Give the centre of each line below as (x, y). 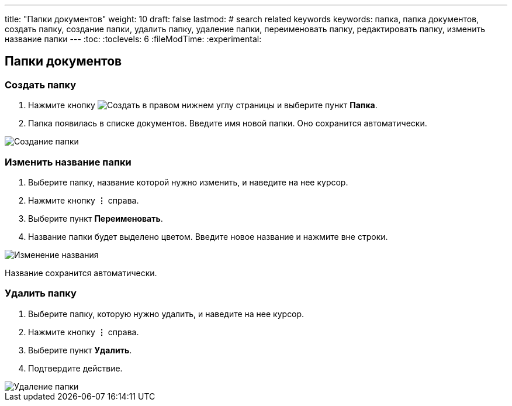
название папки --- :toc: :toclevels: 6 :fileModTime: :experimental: (133, 39)
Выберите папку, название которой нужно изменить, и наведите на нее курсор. (188, 182)
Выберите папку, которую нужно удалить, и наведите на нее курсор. (166, 314)
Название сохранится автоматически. (81, 273)
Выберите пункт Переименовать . (96, 218)
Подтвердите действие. (75, 368)
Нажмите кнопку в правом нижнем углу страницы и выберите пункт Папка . (203, 105)
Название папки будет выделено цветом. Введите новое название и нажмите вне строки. (208, 236)
